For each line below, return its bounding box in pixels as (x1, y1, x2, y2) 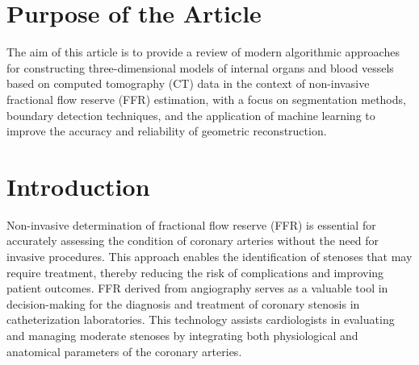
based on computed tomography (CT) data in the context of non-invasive (6, 75, 370, 92)
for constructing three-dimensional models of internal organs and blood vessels (6, 59, 394, 76)
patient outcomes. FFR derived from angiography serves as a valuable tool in (6, 280, 388, 297)
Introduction (6, 169, 150, 202)
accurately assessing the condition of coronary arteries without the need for (6, 232, 379, 249)
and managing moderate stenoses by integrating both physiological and (6, 326, 358, 343)
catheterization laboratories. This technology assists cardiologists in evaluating (6, 311, 395, 328)
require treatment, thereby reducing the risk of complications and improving (6, 263, 384, 280)
